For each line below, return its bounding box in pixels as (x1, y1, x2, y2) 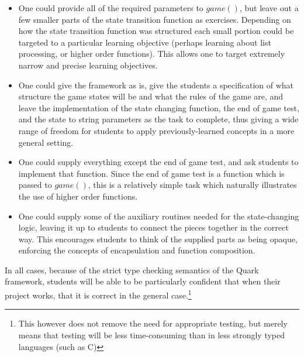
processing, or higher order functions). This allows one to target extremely (18, 47, 285, 60)
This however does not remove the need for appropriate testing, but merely (18, 317, 288, 329)
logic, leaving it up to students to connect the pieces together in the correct (18, 221, 289, 234)
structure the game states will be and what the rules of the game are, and (18, 90, 284, 102)
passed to (18, 179, 52, 191)
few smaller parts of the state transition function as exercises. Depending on (18, 13, 291, 25)
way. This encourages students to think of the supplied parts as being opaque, (18, 232, 298, 245)
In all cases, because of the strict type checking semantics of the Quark (5, 263, 259, 276)
